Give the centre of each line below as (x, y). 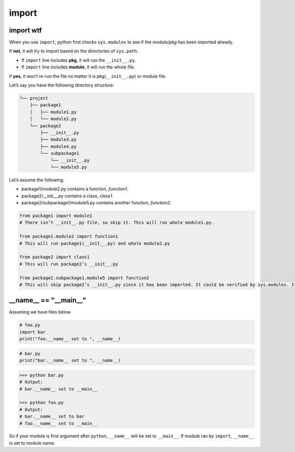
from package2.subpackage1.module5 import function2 (84, 278)
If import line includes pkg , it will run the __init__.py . (79, 60)
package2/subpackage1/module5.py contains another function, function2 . (96, 203)
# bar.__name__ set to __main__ (59, 389)
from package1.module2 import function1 (69, 237)
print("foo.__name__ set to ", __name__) (70, 339)
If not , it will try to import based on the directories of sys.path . (74, 51)
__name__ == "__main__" (48, 300)
